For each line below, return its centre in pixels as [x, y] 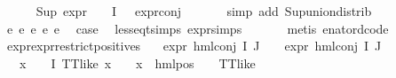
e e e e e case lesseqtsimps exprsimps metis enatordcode [198, 28]
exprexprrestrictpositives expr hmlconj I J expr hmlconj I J [194, 46]
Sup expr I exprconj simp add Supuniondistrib [204, 11]
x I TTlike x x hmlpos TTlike [137, 62]
